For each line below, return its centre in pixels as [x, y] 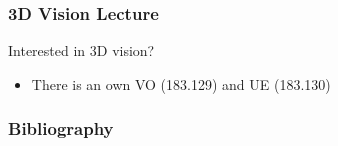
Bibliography [61, 128]
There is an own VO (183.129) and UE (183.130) [181, 83]
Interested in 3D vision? [81, 50]
